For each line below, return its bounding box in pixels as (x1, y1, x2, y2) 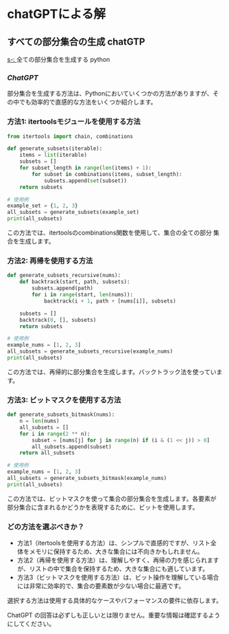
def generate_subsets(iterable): (7, 145, 103, 152)
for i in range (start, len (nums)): (32, 292, 134, 298)
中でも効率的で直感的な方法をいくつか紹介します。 (12, 98, 157, 107)
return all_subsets (19, 450, 75, 457)
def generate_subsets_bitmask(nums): (7, 411, 115, 418)
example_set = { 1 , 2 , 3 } (7, 202, 78, 210)
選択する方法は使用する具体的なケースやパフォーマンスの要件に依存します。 (7, 596, 223, 605)
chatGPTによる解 (7, 6, 106, 22)
